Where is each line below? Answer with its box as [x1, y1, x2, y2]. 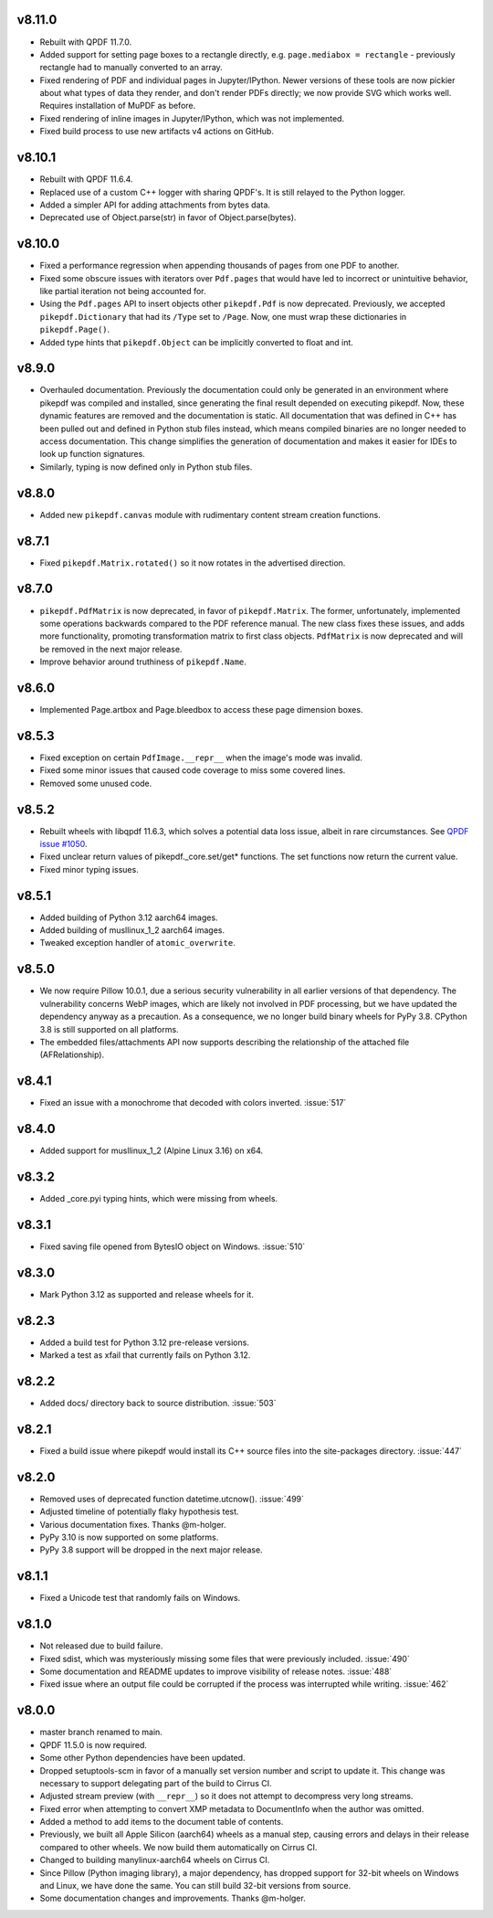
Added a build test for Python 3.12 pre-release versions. [39, 1337, 250, 1348]
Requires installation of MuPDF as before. [39, 101, 196, 111]
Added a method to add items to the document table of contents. [39, 1817, 284, 1828]
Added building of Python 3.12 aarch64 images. [39, 912, 218, 923]
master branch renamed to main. [39, 1727, 163, 1738]
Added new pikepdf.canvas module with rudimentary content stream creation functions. [39, 509, 381, 520]
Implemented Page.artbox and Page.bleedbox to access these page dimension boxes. [39, 705, 363, 715]
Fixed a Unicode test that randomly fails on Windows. [39, 1593, 241, 1604]
